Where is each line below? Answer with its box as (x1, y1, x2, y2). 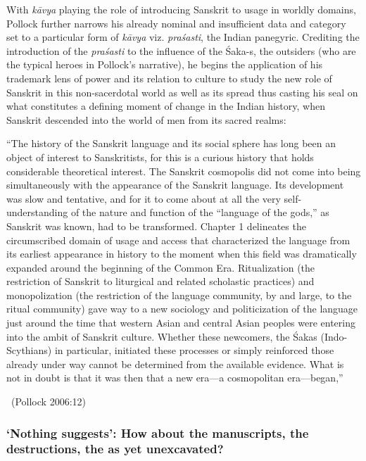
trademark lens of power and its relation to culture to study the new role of (6, 70, 332, 85)
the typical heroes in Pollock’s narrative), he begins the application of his (6, 57, 323, 72)
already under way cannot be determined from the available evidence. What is (6, 356, 344, 371)
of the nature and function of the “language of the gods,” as (70, 205, 329, 220)
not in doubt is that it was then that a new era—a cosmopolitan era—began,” (6, 370, 343, 385)
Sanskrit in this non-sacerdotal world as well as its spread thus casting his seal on (6, 84, 358, 99)
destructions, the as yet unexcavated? (6, 440, 224, 457)
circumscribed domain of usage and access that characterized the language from (6, 232, 351, 247)
